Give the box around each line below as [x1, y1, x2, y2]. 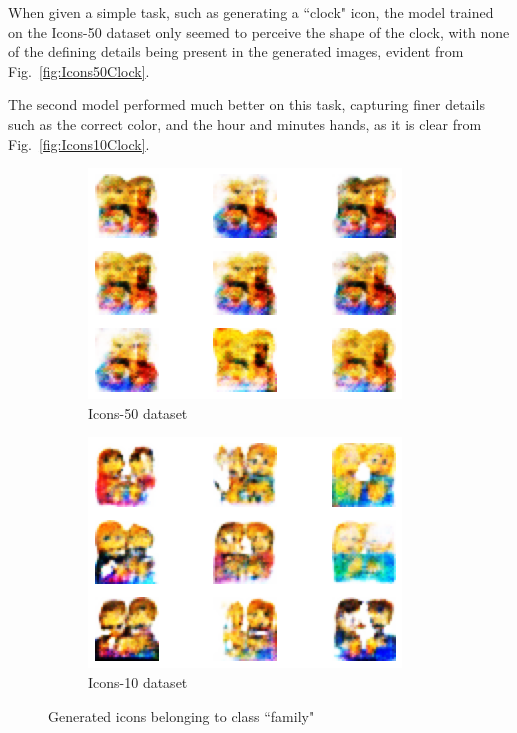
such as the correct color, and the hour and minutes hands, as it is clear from [8, 113, 482, 134]
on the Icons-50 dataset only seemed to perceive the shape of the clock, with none [8, 21, 510, 42]
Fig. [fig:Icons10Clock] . [8, 133, 150, 154]
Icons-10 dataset [88, 671, 188, 692]
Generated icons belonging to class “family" [48, 705, 315, 726]
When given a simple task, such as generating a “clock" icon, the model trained [8, 2, 494, 22]
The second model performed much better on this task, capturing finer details [8, 94, 485, 115]
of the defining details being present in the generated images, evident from [8, 41, 464, 62]
